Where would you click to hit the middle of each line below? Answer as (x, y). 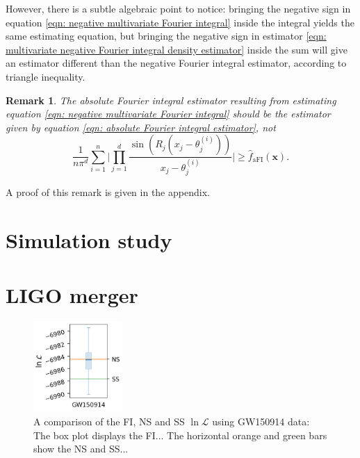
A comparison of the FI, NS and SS (109, 421)
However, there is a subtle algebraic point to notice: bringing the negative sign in (178, 8)
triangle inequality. (46, 76)
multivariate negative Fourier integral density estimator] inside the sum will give (177, 49)
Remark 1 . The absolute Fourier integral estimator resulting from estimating (171, 100)
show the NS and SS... (81, 449)
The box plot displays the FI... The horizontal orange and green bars (180, 435)
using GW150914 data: (261, 421)
